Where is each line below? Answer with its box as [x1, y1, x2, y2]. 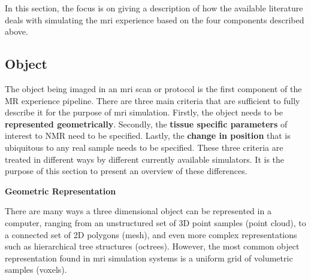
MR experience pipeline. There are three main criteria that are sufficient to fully [5, 94, 300, 106]
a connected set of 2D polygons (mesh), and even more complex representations [5, 228, 297, 241]
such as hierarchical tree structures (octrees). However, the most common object [5, 240, 300, 252]
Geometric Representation [5, 184, 116, 197]
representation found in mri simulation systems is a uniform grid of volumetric [5, 251, 293, 264]
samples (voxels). [5, 263, 67, 276]
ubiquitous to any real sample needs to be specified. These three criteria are [5, 141, 283, 153]
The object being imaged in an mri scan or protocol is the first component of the [5, 82, 302, 95]
